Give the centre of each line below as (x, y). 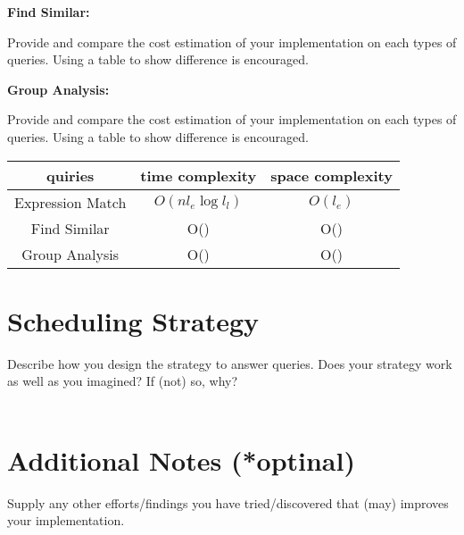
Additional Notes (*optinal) (181, 460)
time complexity (199, 175)
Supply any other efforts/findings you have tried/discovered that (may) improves (228, 502)
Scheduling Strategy (133, 320)
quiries (70, 175)
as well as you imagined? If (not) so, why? (123, 381)
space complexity (331, 175)
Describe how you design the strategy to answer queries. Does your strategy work (230, 363)
